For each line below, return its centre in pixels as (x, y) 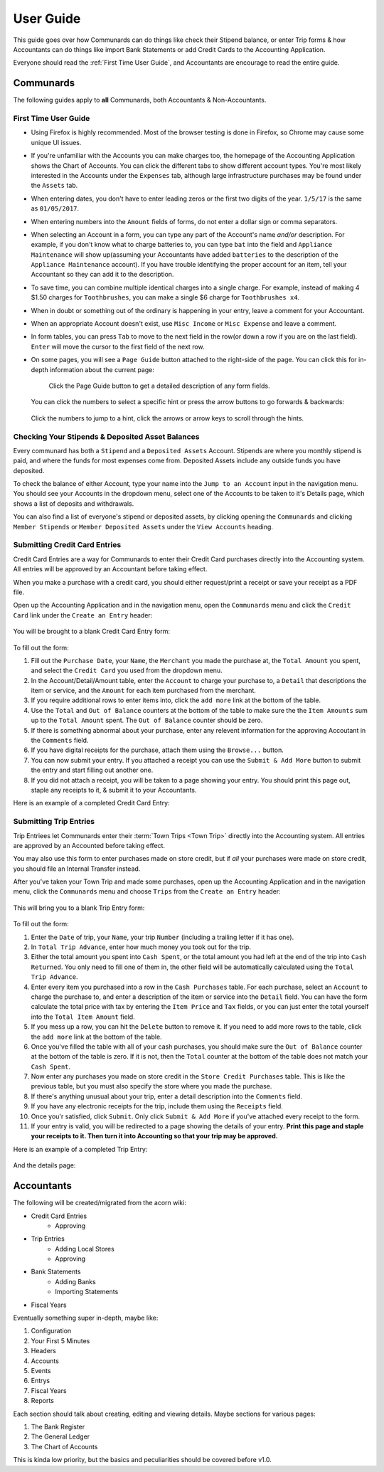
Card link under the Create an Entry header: (83, 615)
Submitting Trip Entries (54, 822)
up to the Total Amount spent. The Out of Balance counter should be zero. (147, 720)
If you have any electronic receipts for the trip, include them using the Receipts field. (157, 1106)
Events (41, 1370)
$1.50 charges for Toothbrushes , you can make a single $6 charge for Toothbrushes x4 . (165, 297)
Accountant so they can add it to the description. (102, 275)
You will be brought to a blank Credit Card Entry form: (92, 631)
